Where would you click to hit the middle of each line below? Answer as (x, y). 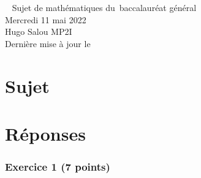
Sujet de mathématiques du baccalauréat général (104, 7)
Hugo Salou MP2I (39, 32)
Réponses (45, 133)
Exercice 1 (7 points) (58, 167)
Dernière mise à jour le (48, 43)
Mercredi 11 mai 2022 (46, 19)
